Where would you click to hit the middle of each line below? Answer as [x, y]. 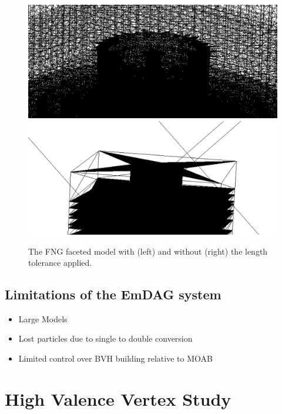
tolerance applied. [60, 263]
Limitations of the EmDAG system [113, 294]
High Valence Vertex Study [118, 398]
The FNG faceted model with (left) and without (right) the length [148, 251]
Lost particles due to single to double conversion [105, 338]
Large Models [43, 318]
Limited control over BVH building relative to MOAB [115, 358]
